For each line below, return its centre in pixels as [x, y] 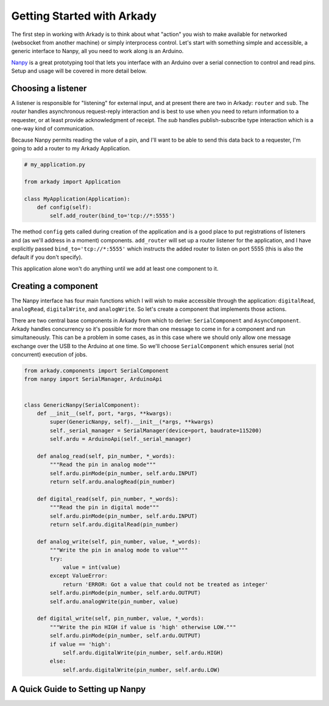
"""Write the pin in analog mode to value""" [119, 550]
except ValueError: [79, 576]
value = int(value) [92, 567]
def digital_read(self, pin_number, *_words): [108, 499]
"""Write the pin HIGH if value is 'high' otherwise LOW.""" [143, 627]
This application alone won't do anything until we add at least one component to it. [115, 268]
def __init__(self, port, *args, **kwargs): [104, 413]
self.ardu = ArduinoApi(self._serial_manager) [120, 439]
